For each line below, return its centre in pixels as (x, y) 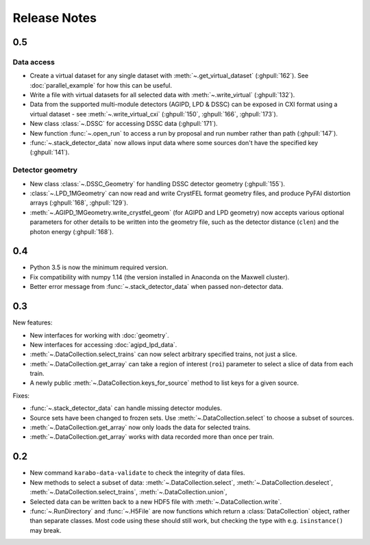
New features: (33, 322)
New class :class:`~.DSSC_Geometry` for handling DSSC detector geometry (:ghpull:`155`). (158, 183)
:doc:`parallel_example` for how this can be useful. (101, 85)
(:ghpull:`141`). (50, 152)
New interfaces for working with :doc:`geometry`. (99, 335)
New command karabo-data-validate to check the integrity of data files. (137, 473)
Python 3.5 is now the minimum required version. (99, 268)
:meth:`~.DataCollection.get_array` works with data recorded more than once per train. (152, 437)
